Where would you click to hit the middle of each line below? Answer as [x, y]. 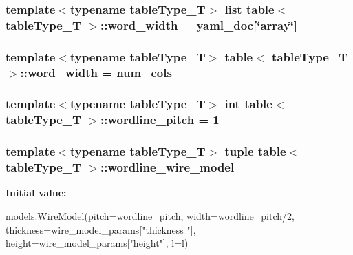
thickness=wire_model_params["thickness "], [101, 229]
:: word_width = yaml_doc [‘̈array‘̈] [199, 24]
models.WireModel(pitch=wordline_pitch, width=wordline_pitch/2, [150, 216]
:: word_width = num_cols [96, 72]
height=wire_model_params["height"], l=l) [97, 243]
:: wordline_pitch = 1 [160, 120]
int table [248, 104]
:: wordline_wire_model [168, 167]
